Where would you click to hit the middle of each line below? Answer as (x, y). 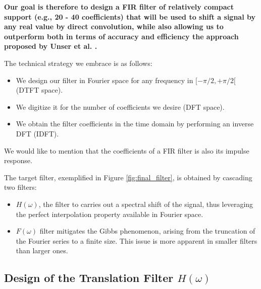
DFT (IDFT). (37, 133)
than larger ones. (42, 250)
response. (18, 160)
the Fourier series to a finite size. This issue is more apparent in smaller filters (137, 240)
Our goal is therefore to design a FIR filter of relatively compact (119, 7)
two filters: (20, 187)
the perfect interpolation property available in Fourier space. (110, 214)
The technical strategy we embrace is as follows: (78, 63)
